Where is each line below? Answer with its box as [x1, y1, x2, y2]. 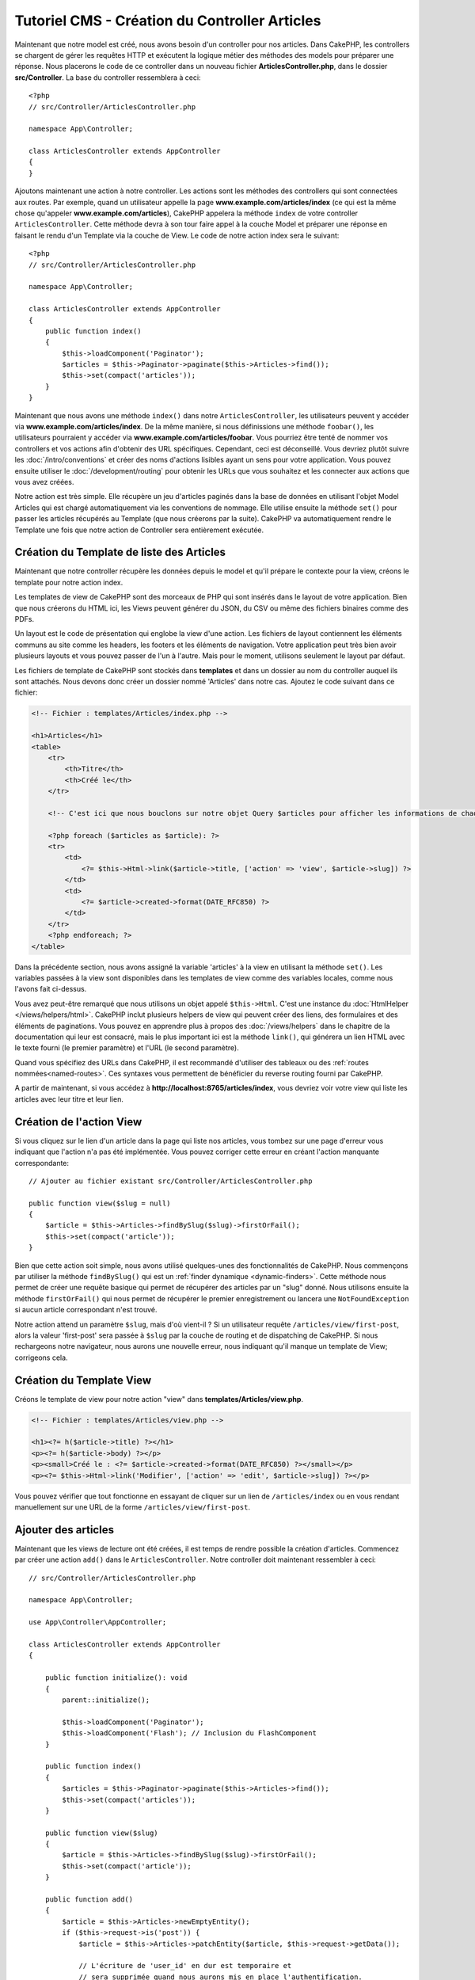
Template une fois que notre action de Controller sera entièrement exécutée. [14, 525, 264, 535]
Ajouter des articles [14, 1523, 115, 1536]
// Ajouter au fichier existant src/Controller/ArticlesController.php [28, 1176, 313, 1186]
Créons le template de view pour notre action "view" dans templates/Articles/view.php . [14, 1394, 304, 1403]
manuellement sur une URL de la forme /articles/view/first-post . [14, 1502, 251, 1512]
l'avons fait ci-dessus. [14, 984, 87, 994]
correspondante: [14, 1158, 70, 1167]
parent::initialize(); [62, 1695, 150, 1704]
